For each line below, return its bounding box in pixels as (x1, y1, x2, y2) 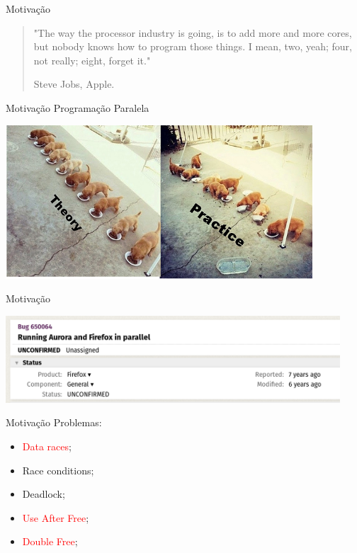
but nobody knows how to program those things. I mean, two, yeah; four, (33, 39, 352, 54)
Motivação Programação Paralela (6, 100, 149, 115)
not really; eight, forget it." (33, 52, 151, 67)
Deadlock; (22, 486, 65, 501)
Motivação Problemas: (6, 415, 102, 430)
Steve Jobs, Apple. (33, 76, 115, 91)
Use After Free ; (22, 510, 89, 525)
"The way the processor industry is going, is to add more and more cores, (33, 25, 352, 40)
